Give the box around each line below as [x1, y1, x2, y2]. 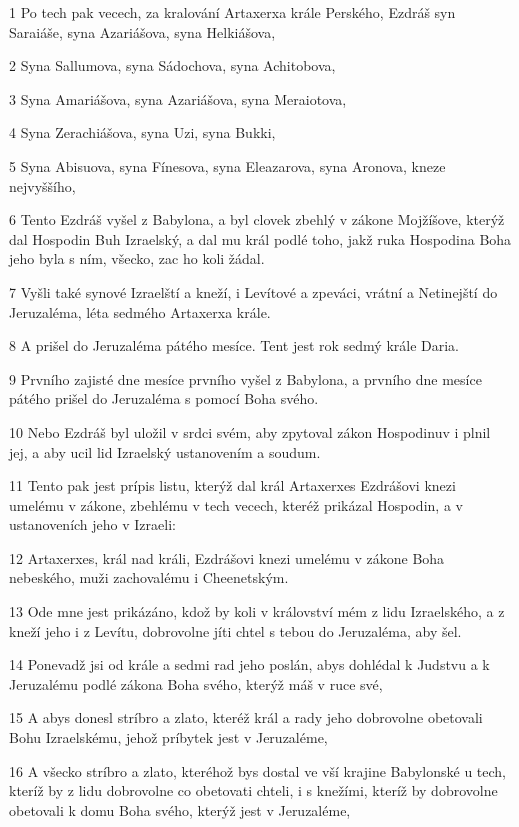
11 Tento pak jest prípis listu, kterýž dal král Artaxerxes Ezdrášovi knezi [9, 475, 456, 496]
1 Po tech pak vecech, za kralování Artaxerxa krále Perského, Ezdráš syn [9, 2, 456, 22]
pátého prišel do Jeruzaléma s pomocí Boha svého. [9, 388, 319, 409]
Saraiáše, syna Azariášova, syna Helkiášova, [9, 21, 276, 42]
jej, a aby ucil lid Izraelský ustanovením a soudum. [9, 441, 321, 462]
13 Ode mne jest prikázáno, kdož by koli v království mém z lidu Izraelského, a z [9, 601, 505, 622]
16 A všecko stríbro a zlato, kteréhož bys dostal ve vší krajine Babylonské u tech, [9, 760, 506, 781]
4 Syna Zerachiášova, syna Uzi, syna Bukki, [9, 122, 276, 143]
